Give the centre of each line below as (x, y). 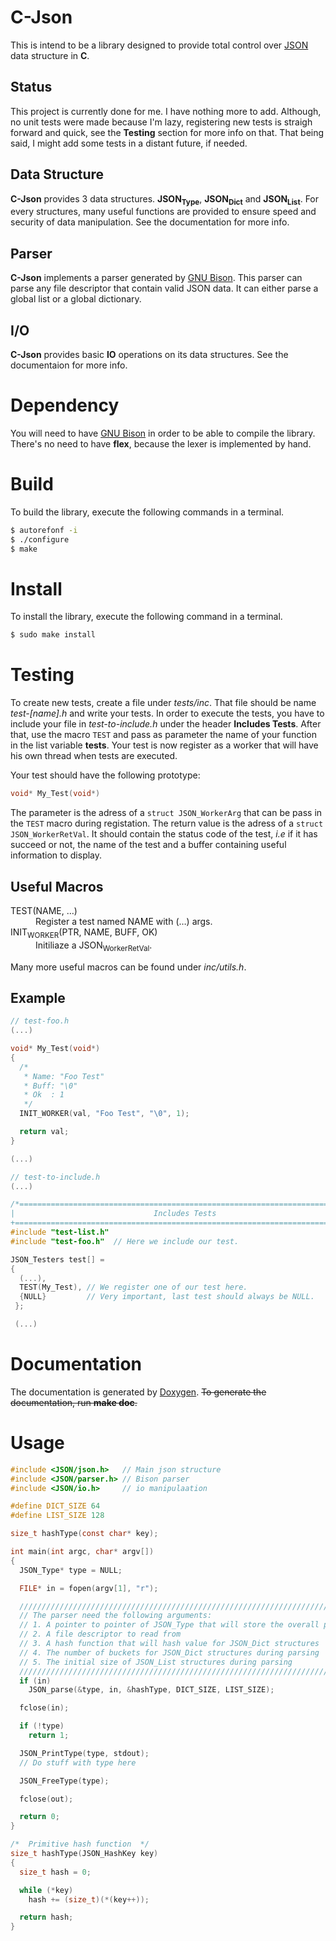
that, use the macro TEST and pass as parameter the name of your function (163, 735)
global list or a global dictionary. (76, 299)
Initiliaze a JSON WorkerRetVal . (94, 946)
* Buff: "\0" (50, 1086)
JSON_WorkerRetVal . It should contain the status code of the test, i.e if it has (164, 834)
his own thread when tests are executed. (94, 756)
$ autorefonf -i (44, 530)
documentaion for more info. (69, 365)
